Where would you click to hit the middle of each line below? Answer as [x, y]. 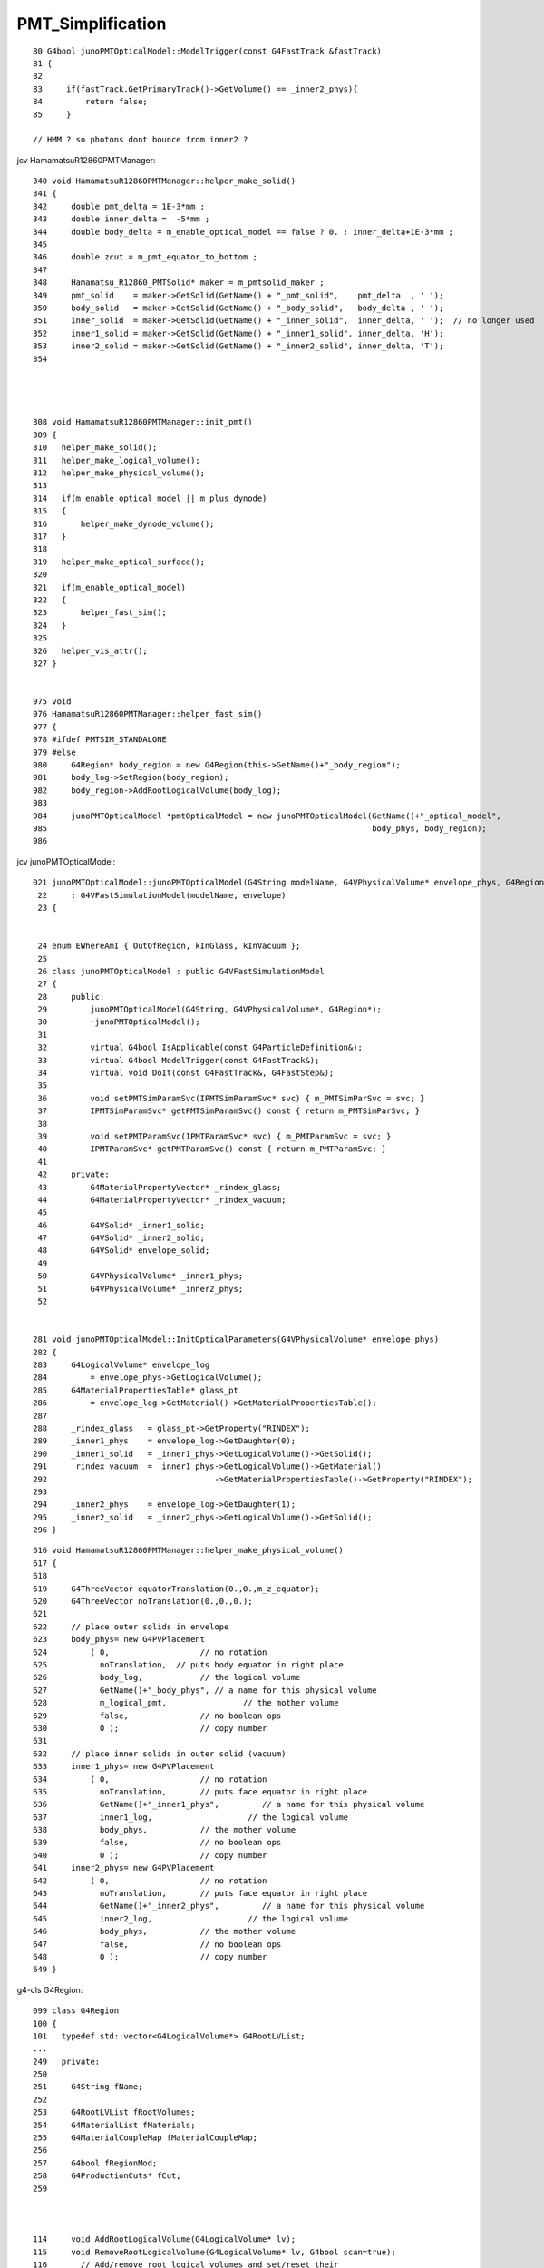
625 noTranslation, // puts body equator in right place [188, 1664]
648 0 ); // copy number [150, 1956]
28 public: [71, 997]
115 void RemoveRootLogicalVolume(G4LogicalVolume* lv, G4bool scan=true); [214, 2252]
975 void [52, 702]
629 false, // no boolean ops [157, 1716]
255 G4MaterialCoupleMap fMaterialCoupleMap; [146, 2138]
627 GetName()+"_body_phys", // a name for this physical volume [205, 1690]
